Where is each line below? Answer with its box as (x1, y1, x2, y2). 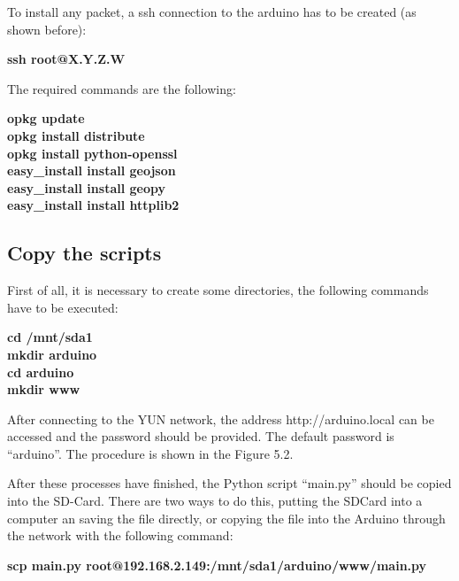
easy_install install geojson (7, 161, 176, 180)
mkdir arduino (7, 345, 97, 363)
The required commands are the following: (7, 79, 236, 97)
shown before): (7, 19, 87, 38)
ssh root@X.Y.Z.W (7, 50, 126, 68)
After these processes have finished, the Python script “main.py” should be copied (7, 474, 452, 492)
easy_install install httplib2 (7, 196, 180, 214)
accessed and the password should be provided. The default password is (7, 427, 394, 445)
